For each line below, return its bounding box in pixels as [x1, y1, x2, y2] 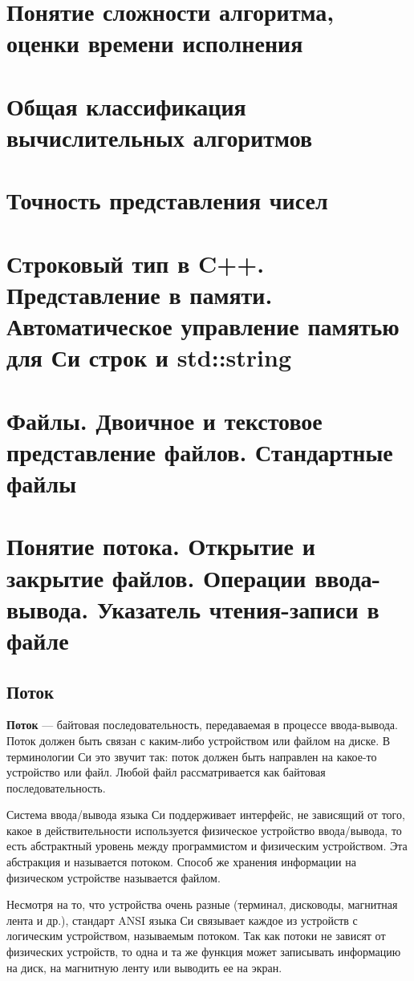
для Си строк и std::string [6, 341, 292, 374]
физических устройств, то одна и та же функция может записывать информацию [6, 943, 401, 960]
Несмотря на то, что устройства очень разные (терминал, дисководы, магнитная [6, 896, 398, 913]
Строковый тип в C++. [6, 246, 265, 279]
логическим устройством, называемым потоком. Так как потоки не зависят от [6, 927, 386, 944]
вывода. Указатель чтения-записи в [6, 592, 379, 625]
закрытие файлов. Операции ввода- [6, 561, 381, 594]
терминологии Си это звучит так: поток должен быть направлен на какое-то [6, 748, 377, 764]
